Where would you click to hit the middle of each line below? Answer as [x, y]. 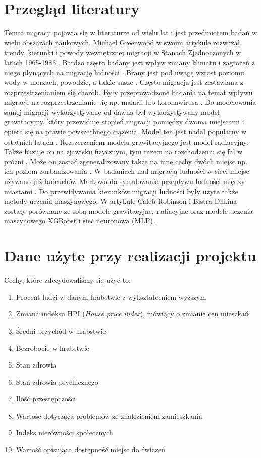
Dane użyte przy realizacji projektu [130, 256]
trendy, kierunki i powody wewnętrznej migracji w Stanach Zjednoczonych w [123, 52]
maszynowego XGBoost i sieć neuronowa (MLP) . [81, 221]
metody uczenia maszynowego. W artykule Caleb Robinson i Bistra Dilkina [121, 201]
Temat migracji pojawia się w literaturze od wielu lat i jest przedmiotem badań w [131, 33]
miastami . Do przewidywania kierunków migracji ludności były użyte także [121, 191]
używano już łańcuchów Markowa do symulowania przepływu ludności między [125, 181]
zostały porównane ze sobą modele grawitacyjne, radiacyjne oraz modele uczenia [128, 211]
